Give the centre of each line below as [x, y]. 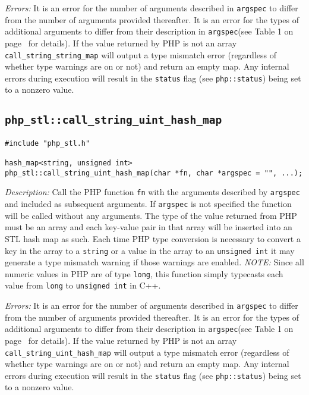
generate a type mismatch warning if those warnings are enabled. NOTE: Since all [154, 262]
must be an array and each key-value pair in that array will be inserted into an [149, 227]
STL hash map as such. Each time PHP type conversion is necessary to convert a [153, 238]
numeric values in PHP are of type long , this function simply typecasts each [144, 273]
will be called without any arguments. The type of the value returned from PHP [151, 215]
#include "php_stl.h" [48, 143]
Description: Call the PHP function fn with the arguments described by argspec [152, 192]
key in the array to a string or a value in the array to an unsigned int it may [150, 250]
